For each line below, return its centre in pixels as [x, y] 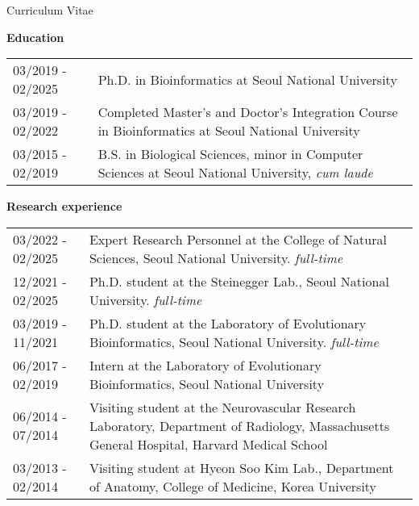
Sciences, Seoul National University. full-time [216, 257]
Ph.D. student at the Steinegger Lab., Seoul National [239, 281]
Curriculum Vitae [50, 10]
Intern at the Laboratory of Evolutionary [205, 365]
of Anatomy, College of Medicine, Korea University [233, 486]
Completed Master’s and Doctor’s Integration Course [248, 112]
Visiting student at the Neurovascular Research [222, 407]
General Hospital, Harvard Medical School [208, 444]
